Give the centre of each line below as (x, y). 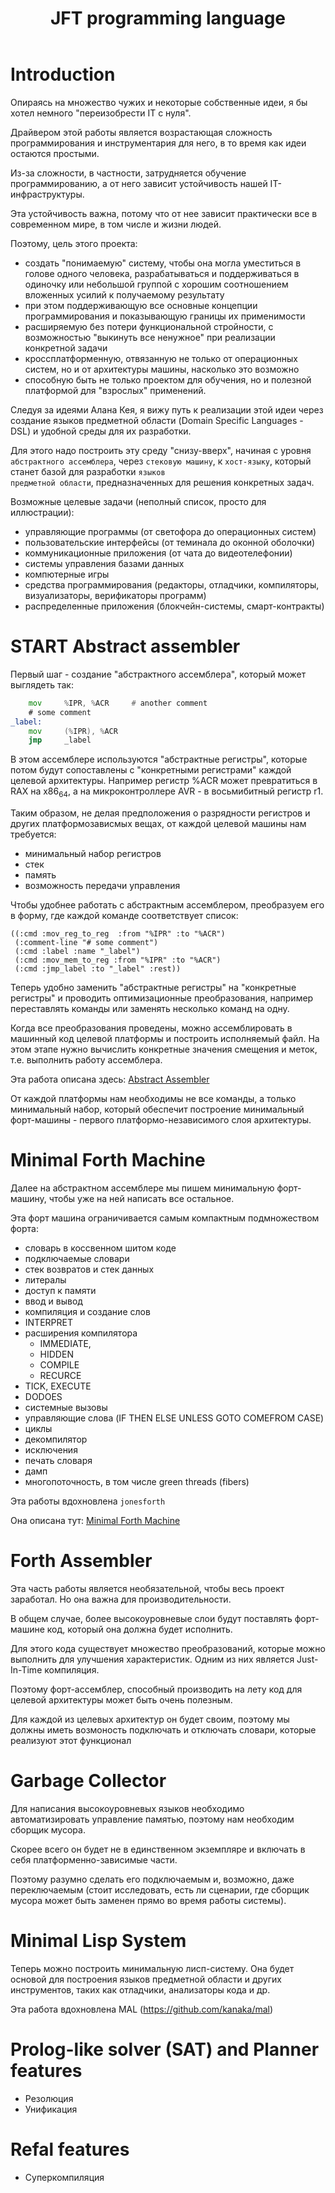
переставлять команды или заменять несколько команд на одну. (150, 1009)
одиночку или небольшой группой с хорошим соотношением (156, 284)
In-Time (26, 1669)
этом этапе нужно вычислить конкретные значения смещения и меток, (164, 1049)
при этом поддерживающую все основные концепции (141, 305)
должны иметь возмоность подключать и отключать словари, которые (163, 1729)
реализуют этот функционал (71, 1740)
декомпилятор (56, 1439)
